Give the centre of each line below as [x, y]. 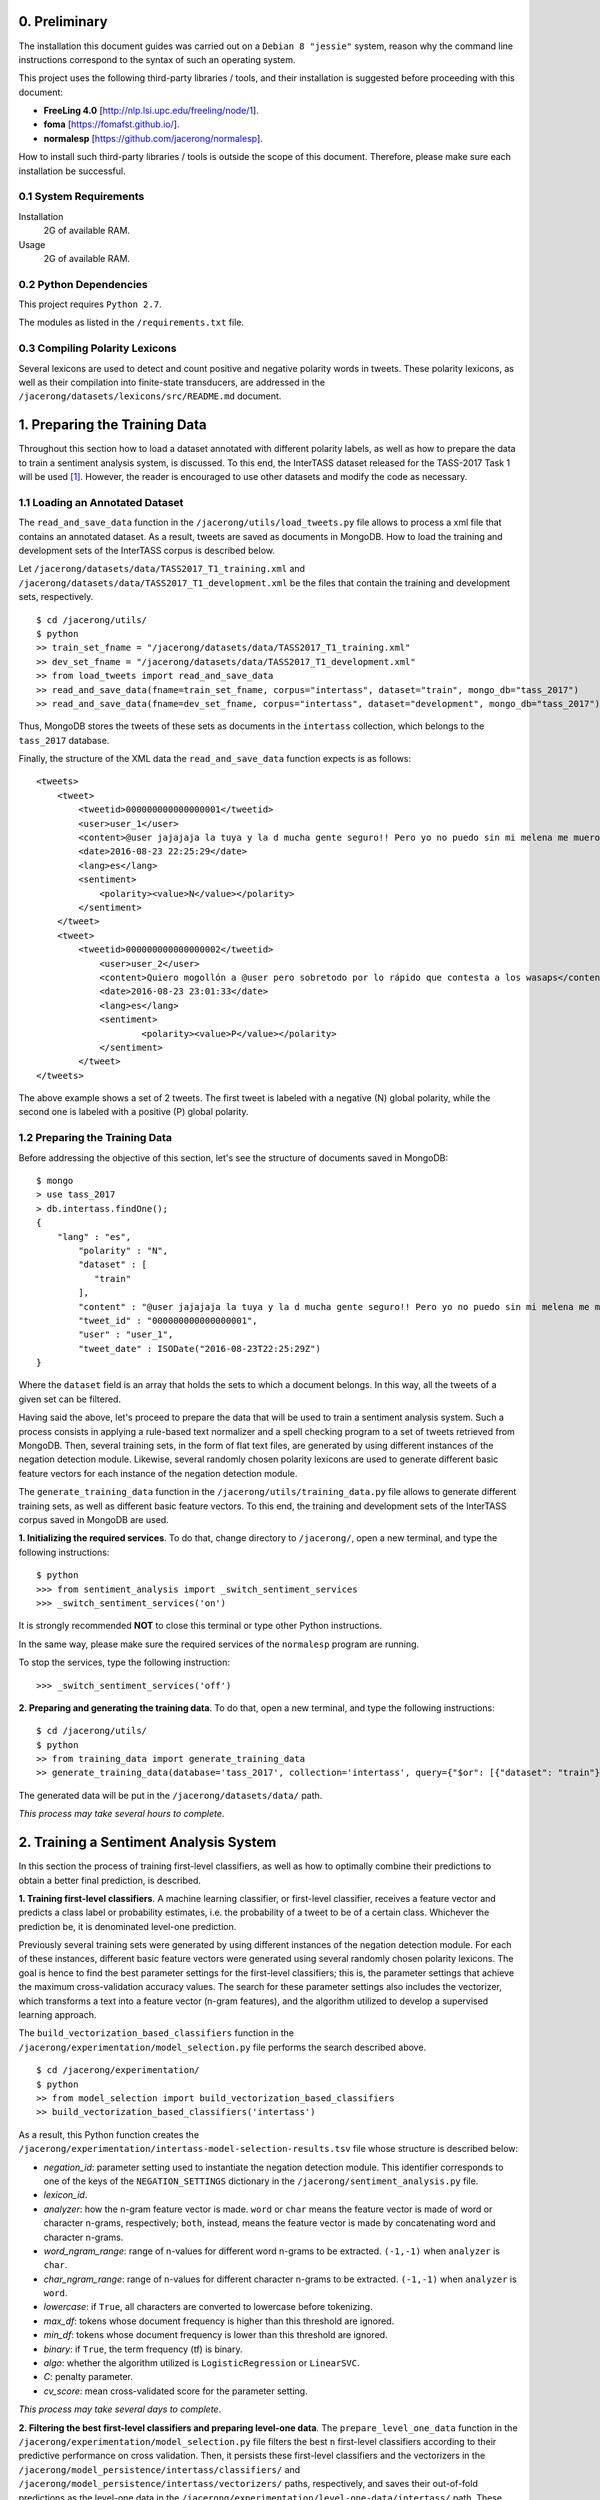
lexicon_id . [65, 2195]
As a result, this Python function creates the [109, 2134]
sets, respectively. [56, 597]
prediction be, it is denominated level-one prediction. [127, 1926]
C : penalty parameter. [88, 2377]
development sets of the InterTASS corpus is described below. [146, 551]
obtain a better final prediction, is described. [110, 1880]
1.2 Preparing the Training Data [95, 1138]
